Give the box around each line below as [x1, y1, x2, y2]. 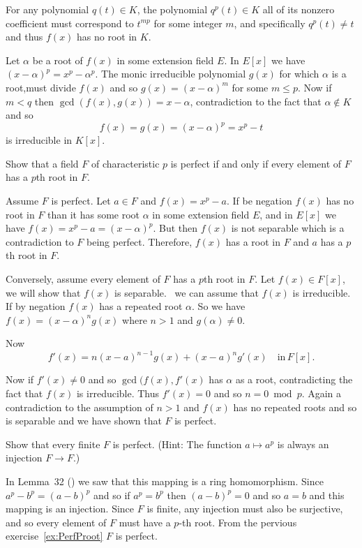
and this [309, 487, 345, 502]
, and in [259, 207, 293, 221]
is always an [277, 436, 329, 451]
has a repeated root [99, 299, 183, 313]
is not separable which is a [231, 221, 345, 235]
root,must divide [6, 80, 76, 94]
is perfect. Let [51, 193, 111, 208]
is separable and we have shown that [6, 413, 162, 428]
